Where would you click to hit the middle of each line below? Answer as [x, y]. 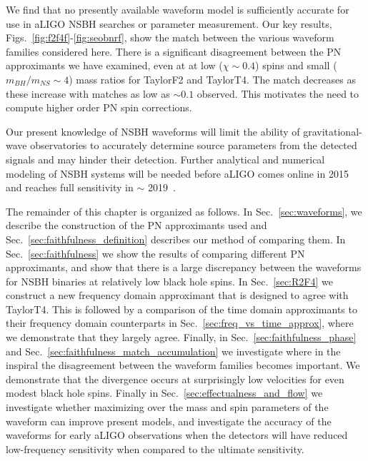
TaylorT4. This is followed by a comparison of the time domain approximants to [181, 309]
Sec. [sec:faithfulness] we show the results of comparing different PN [155, 253]
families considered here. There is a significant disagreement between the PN [174, 51]
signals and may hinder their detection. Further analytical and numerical [165, 159]
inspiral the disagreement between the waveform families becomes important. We [183, 365]
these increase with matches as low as [88, 93]
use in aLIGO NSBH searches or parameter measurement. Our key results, [169, 23]
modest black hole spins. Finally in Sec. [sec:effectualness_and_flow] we [164, 393]
